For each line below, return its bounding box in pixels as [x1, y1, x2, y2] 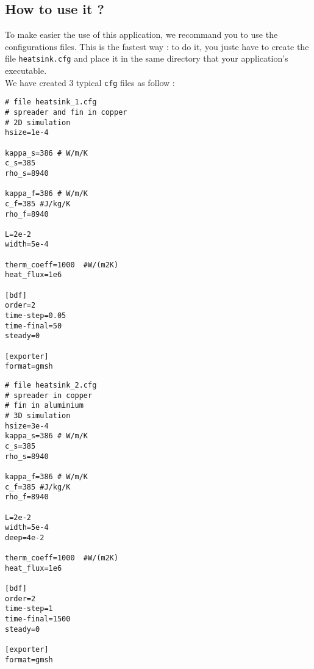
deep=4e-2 [5, 533, 45, 542]
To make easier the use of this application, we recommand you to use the [5, 28, 278, 41]
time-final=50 [5, 321, 62, 330]
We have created [5, 76, 66, 89]
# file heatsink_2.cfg [5, 381, 97, 390]
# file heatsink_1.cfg [5, 98, 97, 107]
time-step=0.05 [5, 311, 66, 320]
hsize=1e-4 [5, 128, 49, 137]
